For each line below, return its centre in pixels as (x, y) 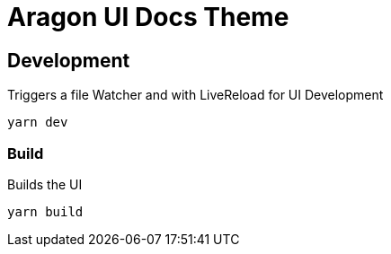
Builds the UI (45, 184)
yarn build (45, 211)
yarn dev (38, 123)
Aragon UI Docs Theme (148, 17)
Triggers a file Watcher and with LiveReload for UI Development (195, 95)
